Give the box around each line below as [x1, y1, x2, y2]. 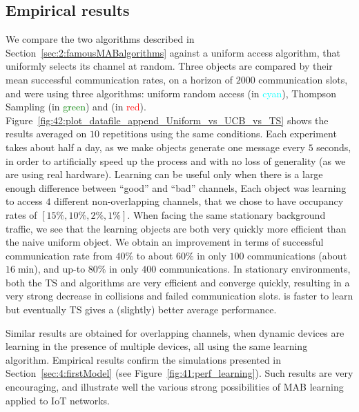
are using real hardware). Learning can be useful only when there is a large [6, 167, 323, 182]
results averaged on [6, 126, 87, 141]
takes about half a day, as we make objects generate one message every [6, 139, 305, 154]
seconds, [316, 139, 351, 154]
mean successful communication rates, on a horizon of [6, 72, 233, 86]
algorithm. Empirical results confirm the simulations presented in [6, 352, 282, 366]
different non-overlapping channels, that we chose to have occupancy [54, 194, 344, 208]
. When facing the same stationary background [127, 207, 326, 222]
